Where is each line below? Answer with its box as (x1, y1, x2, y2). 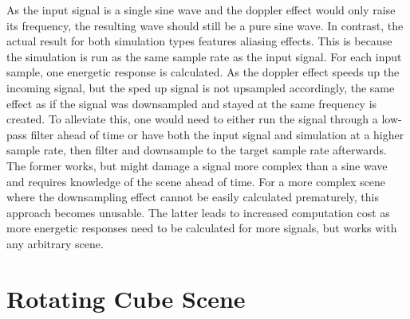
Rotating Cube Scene (6, 282, 246, 314)
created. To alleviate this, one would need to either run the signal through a (6, 111, 378, 127)
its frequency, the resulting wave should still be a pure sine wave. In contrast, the (6, 17, 404, 33)
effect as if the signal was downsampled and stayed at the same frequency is (6, 95, 377, 111)
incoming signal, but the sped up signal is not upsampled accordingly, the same (6, 79, 395, 95)
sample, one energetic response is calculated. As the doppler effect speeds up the (6, 64, 400, 80)
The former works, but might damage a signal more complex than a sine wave (6, 157, 388, 173)
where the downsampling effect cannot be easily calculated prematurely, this (6, 189, 379, 205)
